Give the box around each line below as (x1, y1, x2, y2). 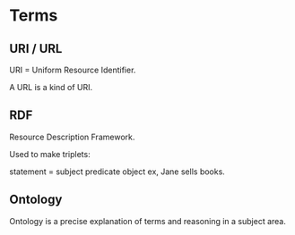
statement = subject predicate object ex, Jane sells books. (9, 166, 226, 177)
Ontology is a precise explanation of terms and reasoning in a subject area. (9, 215, 287, 226)
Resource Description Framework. (9, 131, 135, 142)
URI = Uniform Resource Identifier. (9, 64, 136, 75)
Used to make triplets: (9, 148, 91, 159)
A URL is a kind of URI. (9, 82, 92, 92)
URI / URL (9, 41, 63, 56)
